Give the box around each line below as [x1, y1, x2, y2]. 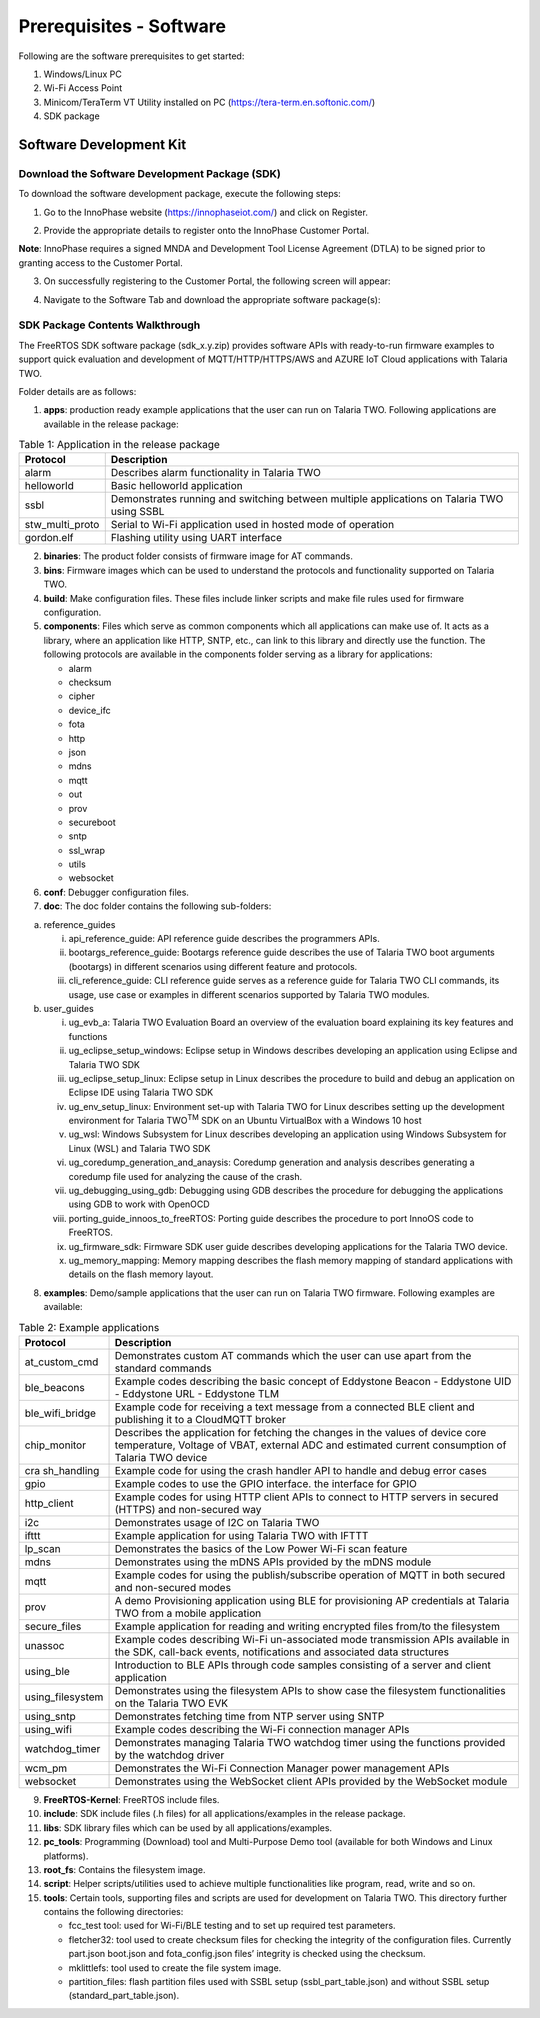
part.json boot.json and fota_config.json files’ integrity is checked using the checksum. [68, 1948, 426, 1960]
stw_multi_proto [24, 518, 100, 532]
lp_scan [24, 1541, 61, 1555]
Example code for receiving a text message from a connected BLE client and [114, 1400, 475, 1414]
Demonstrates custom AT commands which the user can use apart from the [114, 1348, 472, 1362]
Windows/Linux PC [43, 68, 122, 80]
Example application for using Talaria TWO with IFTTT [114, 1528, 369, 1542]
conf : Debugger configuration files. [43, 886, 190, 898]
